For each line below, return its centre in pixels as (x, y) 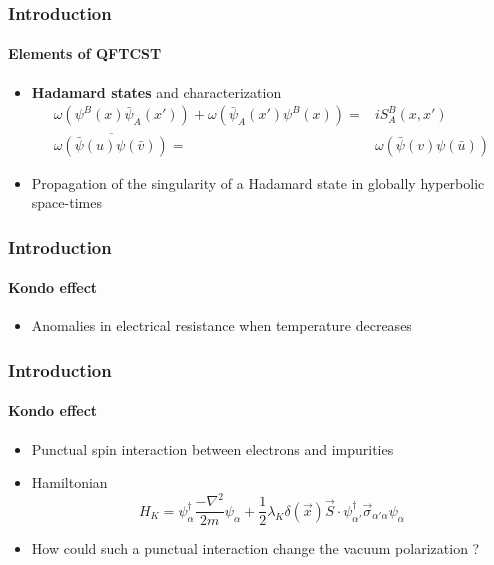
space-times (66, 202)
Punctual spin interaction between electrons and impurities (212, 448)
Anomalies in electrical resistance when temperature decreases (221, 325)
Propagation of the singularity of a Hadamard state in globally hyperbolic (258, 182)
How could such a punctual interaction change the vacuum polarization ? (255, 548)
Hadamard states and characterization (156, 91)
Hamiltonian (69, 482)
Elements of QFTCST (85, 53)
